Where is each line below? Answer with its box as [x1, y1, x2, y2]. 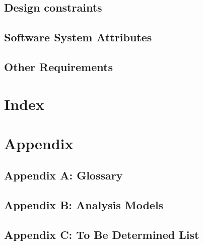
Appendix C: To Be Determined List [4, 227, 199, 242]
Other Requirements [4, 58, 113, 74]
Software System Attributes [4, 29, 152, 45]
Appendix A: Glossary [4, 167, 123, 183]
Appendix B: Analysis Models [4, 197, 164, 213]
